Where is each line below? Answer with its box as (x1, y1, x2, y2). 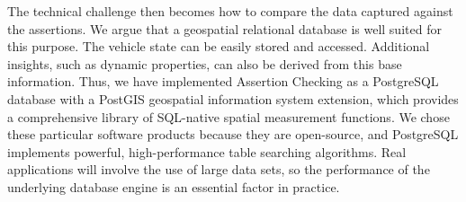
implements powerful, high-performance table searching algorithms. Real (7, 142, 407, 161)
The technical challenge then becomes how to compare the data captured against (7, 2, 453, 20)
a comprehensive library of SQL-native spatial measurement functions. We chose (7, 107, 450, 126)
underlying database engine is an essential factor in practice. (7, 177, 340, 196)
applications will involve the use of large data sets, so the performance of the (7, 160, 430, 179)
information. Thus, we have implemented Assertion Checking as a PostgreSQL (7, 72, 439, 91)
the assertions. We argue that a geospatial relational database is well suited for (7, 19, 442, 38)
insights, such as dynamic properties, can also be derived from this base (7, 54, 402, 73)
